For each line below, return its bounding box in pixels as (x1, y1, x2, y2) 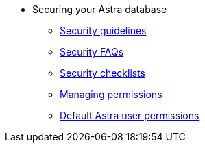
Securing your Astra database (32, 3, 167, 15)
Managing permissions (60, 88, 162, 100)
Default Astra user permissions (60, 110, 200, 121)
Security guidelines (60, 25, 147, 36)
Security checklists (60, 67, 146, 79)
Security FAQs (60, 46, 124, 58)
